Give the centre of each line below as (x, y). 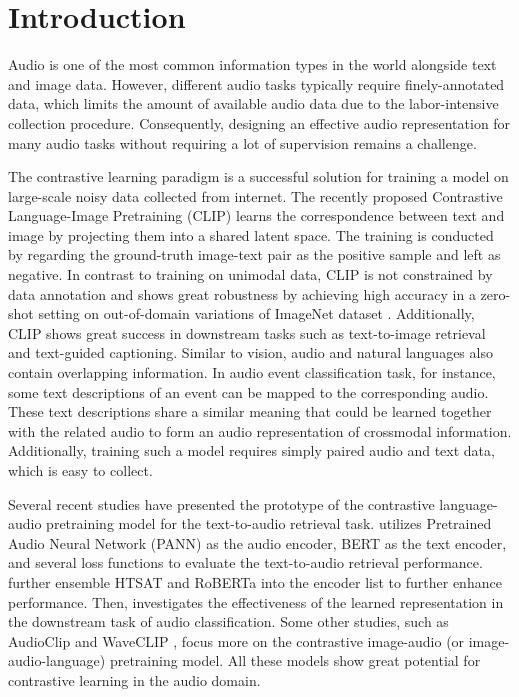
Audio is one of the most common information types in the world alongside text (252, 64)
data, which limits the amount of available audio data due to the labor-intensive (253, 103)
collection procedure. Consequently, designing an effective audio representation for (259, 122)
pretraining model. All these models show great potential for (295, 660)
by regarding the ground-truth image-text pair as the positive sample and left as (254, 254)
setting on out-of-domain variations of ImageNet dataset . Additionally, (256, 313)
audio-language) (57, 660)
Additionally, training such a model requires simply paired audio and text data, (251, 450)
